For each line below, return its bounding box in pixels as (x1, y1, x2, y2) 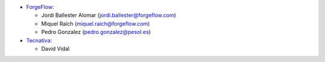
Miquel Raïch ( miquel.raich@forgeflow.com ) (41, 20, 150, 27)
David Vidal (41, 45, 70, 52)
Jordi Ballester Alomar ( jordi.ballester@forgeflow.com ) (41, 12, 176, 19)
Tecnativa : (26, 36, 52, 44)
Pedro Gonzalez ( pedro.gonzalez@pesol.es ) (41, 29, 151, 36)
